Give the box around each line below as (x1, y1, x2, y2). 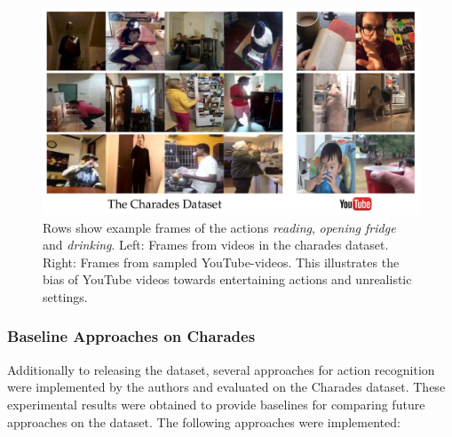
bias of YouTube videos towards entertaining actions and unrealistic (43, 270, 412, 289)
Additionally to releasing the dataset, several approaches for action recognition (7, 360, 435, 378)
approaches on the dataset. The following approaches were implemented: (7, 412, 400, 431)
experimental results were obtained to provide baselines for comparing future (7, 394, 425, 413)
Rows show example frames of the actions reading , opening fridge (43, 218, 396, 236)
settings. (43, 287, 88, 306)
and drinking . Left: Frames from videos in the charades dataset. (43, 235, 389, 254)
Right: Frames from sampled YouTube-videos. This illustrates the (43, 252, 400, 271)
